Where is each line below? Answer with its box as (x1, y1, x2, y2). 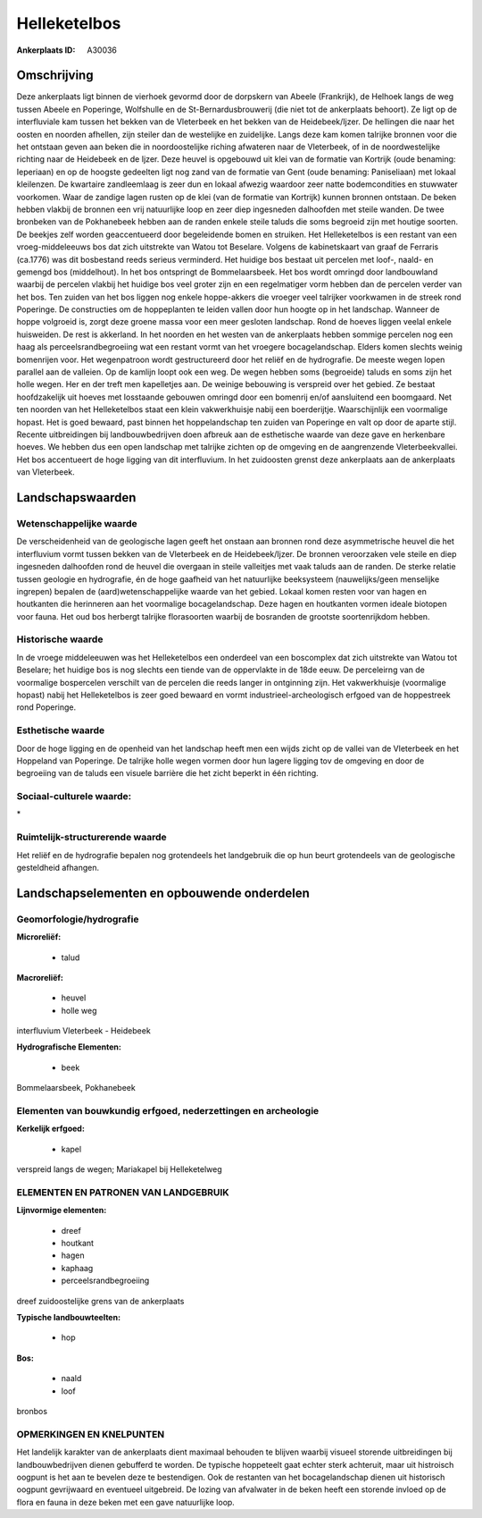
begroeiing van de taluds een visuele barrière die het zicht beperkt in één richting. (16, 768, 319, 779)
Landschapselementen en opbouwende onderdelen (16, 885, 310, 900)
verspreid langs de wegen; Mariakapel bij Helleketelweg (16, 1164, 222, 1175)
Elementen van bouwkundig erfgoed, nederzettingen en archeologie (16, 1105, 320, 1117)
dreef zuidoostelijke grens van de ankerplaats (16, 1295, 185, 1306)
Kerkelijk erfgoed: (16, 1123, 85, 1134)
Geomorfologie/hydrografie (16, 913, 139, 925)
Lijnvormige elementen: (16, 1205, 107, 1216)
